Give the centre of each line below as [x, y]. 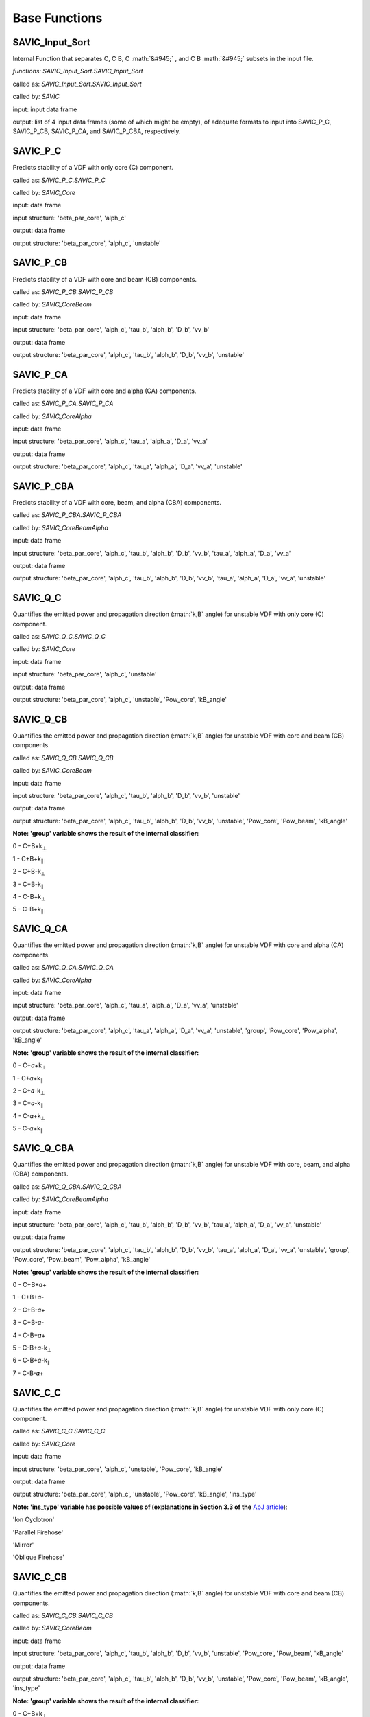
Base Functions [58, 18]
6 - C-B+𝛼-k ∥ [32, 1361]
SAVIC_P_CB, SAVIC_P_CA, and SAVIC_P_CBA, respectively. [97, 131]
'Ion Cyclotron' [34, 1520]
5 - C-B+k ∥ [28, 910]
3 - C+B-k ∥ [28, 885]
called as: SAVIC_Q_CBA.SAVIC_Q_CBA [67, 1186]
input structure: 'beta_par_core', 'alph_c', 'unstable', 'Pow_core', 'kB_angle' [118, 1469]
